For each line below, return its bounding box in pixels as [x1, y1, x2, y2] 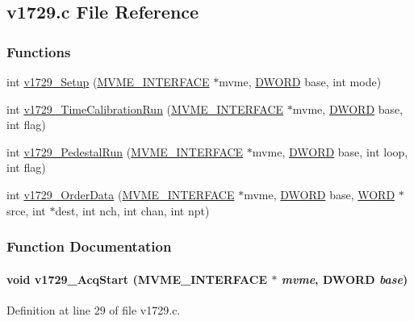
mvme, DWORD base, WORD [244, 186, 395, 202]
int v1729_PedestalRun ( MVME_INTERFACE [6, 143, 244, 160]
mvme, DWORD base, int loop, [252, 143, 408, 160]
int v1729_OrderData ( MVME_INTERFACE [6, 186, 235, 202]
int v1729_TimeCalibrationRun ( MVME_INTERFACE [6, 100, 284, 117]
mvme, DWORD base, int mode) [219, 73, 382, 90]
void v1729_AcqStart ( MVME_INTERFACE [6, 270, 267, 287]
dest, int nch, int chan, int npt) [55, 202, 210, 219]
